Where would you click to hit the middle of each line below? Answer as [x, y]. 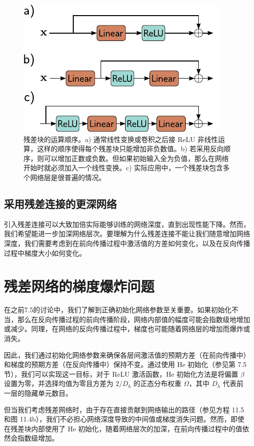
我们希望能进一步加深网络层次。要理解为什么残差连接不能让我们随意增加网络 [127, 233]
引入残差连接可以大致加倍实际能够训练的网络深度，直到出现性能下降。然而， [127, 224]
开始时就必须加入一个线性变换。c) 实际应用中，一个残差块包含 [123, 168]
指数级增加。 [38, 438]
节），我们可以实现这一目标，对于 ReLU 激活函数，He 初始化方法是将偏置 [121, 374]
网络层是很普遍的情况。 [68, 177]
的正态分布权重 [158, 383]
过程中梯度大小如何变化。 [45, 253]
